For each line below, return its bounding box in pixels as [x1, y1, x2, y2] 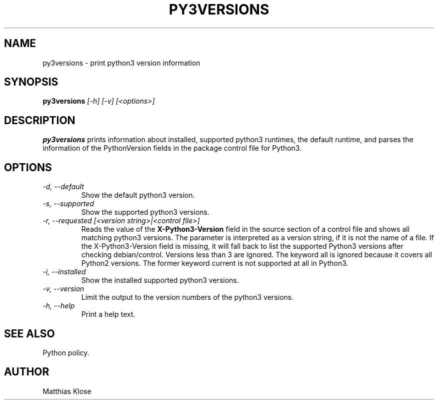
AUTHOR [4, 365, 49, 378]
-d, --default [42, 182, 84, 191]
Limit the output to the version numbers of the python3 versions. [81, 293, 293, 302]
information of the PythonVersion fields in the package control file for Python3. [42, 144, 302, 153]
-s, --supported [42, 199, 94, 208]
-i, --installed [42, 267, 86, 276]
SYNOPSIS [4, 76, 58, 89]
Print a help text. [81, 310, 135, 319]
